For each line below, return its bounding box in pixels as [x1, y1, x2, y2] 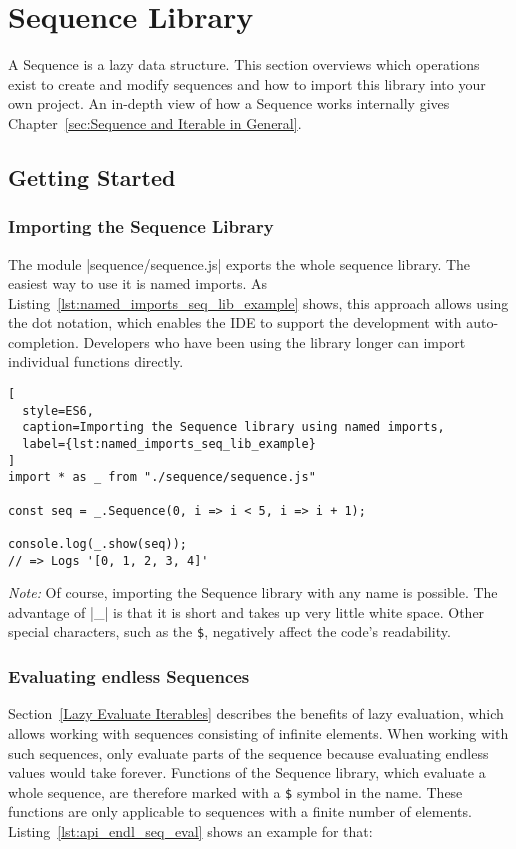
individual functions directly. [8, 351, 184, 372]
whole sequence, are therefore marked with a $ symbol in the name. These [8, 781, 463, 802]
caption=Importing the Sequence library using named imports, [22, 420, 445, 435]
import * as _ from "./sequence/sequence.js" [8, 470, 316, 485]
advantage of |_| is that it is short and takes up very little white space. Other [8, 601, 485, 622]
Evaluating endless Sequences [8, 664, 250, 689]
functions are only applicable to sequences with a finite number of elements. [8, 801, 472, 822]
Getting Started [8, 161, 176, 192]
